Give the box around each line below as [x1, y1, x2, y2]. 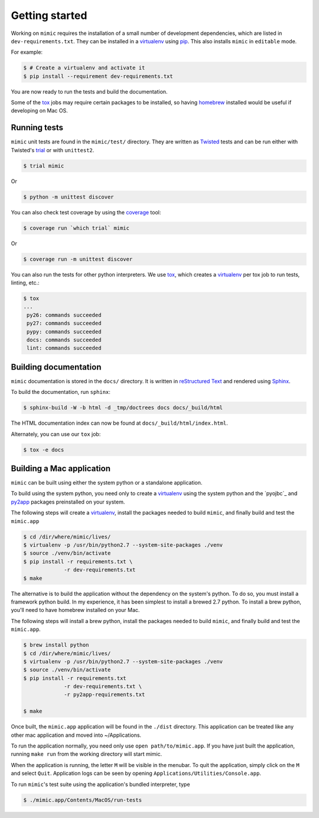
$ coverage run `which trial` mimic [23, 224, 130, 231]
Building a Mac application [11, 464, 110, 473]
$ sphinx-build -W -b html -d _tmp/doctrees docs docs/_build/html [23, 405, 223, 411]
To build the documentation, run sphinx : [11, 389, 110, 396]
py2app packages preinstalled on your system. [11, 498, 125, 505]
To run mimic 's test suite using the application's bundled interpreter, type [11, 781, 190, 788]
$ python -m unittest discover [23, 193, 115, 200]
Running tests [11, 123, 64, 133]
